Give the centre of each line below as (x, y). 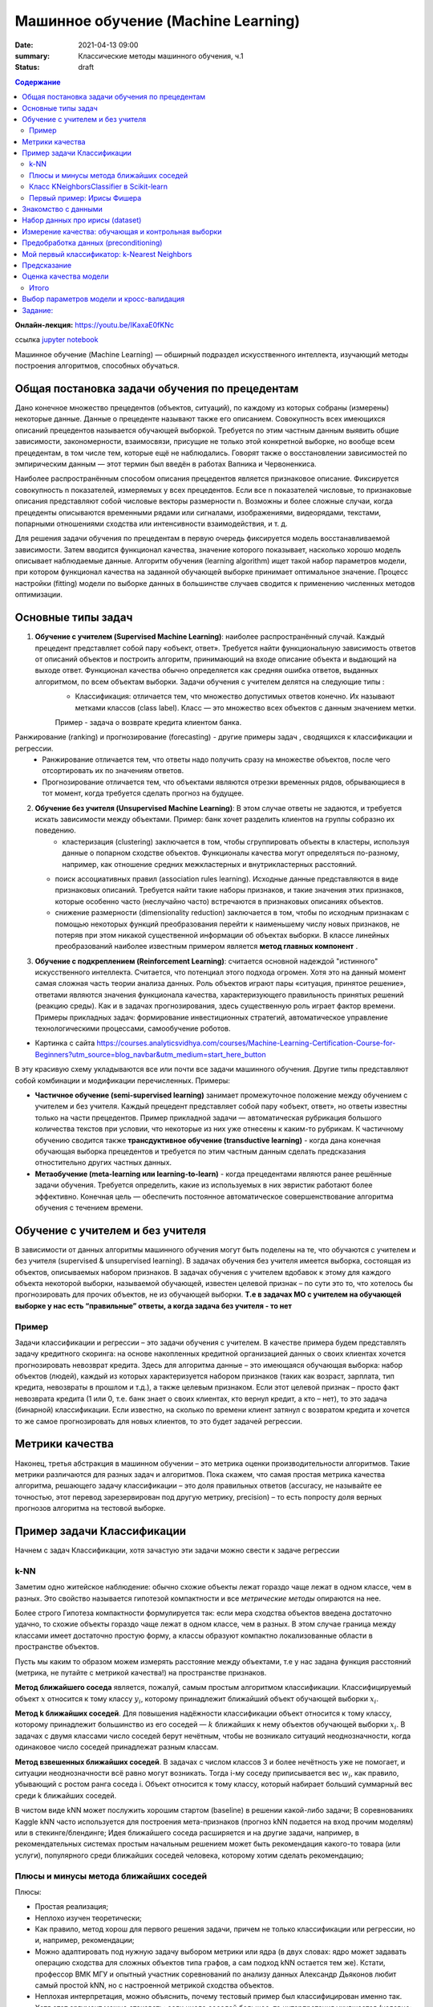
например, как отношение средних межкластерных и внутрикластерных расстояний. (210, 864)
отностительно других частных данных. (103, 1162)
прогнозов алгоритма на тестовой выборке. (90, 1508)
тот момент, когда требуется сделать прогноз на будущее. (143, 793)
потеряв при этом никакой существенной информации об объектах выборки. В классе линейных (222, 934)
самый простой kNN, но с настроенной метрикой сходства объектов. (154, 1985)
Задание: (38, 310)
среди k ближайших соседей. (66, 1795)
